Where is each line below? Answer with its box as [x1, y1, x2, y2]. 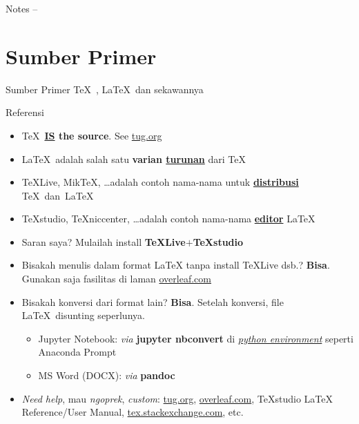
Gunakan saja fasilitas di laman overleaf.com [21, 271, 211, 286]
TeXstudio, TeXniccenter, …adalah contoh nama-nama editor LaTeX [21, 211, 316, 226]
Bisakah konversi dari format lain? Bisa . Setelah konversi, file [21, 294, 284, 309]
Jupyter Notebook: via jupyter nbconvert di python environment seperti [38, 331, 353, 345]
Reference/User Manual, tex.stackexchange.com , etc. [21, 405, 244, 419]
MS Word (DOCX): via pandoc [38, 368, 175, 383]
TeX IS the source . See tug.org [21, 128, 162, 142]
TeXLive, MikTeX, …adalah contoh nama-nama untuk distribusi [21, 175, 299, 189]
